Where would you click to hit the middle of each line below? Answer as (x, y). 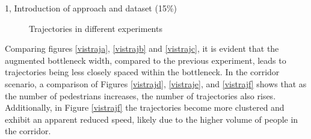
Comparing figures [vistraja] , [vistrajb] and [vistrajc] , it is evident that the (142, 48)
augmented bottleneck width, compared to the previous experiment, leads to (146, 60)
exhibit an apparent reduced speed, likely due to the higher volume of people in (152, 119)
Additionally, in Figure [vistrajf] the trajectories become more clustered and (145, 107)
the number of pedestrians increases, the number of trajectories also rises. (140, 95)
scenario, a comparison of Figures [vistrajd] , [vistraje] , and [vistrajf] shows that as (156, 83)
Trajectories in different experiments (96, 28)
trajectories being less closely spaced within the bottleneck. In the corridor (142, 72)
